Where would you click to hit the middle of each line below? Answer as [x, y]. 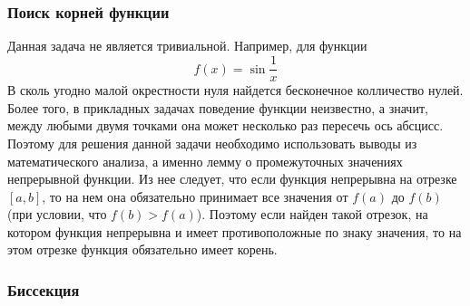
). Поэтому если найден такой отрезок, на [312, 214]
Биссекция [44, 290]
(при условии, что [57, 214]
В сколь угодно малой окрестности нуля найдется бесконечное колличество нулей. [235, 90]
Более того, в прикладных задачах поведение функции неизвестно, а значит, [218, 107]
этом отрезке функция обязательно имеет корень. [142, 249]
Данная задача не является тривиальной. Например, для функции [187, 46]
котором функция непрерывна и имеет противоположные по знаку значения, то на [235, 231]
